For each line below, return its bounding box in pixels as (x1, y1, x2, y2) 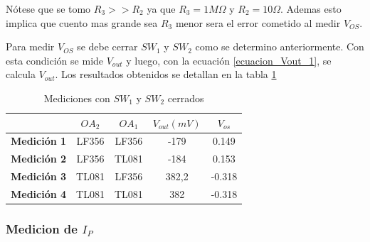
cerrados (167, 90, 204, 105)
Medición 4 (11, 186, 67, 201)
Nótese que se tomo (6, 1, 91, 16)
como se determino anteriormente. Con (195, 39, 364, 54)
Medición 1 (11, 133, 67, 148)
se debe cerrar (77, 39, 138, 54)
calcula (6, 67, 36, 82)
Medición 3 (11, 169, 67, 184)
